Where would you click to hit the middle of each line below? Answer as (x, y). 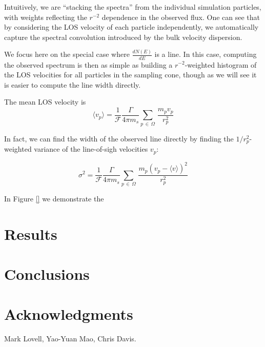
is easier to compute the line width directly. (73, 84)
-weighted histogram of (221, 64)
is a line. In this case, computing (206, 54)
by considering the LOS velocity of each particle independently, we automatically (131, 27)
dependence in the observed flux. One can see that (181, 17)
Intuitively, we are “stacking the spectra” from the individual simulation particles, (133, 7)
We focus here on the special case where (67, 54)
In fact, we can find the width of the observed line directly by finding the (119, 138)
